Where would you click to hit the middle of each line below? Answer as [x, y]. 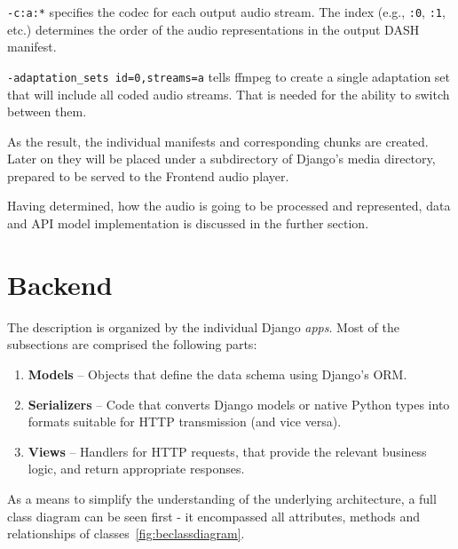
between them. [47, 111]
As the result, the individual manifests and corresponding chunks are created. [218, 141]
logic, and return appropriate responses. [136, 469]
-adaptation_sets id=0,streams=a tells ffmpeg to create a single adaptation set [229, 76]
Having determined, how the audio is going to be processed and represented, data [229, 206]
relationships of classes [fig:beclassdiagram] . [126, 533]
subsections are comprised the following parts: [132, 344]
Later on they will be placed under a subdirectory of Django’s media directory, [221, 159]
